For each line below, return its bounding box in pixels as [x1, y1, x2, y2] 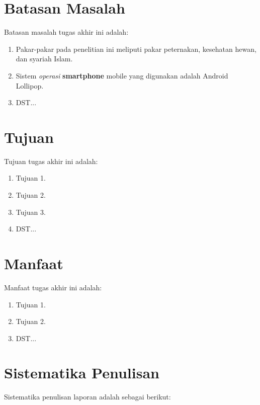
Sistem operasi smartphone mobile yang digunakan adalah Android [16, 70, 228, 80]
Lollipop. [16, 80, 44, 91]
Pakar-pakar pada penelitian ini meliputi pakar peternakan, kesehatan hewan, [16, 43, 256, 54]
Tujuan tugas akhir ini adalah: [4, 155, 98, 166]
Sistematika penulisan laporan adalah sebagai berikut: [4, 391, 171, 402]
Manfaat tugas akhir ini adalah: [4, 282, 102, 292]
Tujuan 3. [16, 206, 46, 217]
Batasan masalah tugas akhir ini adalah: [4, 27, 129, 37]
